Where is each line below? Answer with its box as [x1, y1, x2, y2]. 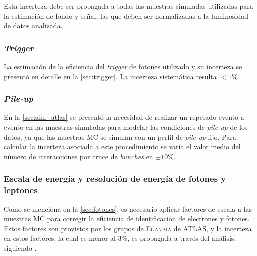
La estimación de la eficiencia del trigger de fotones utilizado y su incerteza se [4, 61, 242, 71]
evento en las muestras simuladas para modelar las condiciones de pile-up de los [4, 122, 248, 132]
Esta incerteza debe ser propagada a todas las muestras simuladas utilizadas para [4, 1, 253, 11]
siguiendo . [4, 242, 37, 253]
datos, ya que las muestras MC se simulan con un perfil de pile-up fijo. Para [4, 131, 236, 142]
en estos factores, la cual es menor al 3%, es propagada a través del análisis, [4, 233, 236, 243]
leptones [4, 184, 38, 196]
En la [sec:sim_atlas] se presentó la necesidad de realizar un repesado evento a [4, 112, 244, 122]
